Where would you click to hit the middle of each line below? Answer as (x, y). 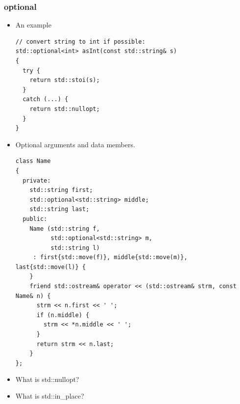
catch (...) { (46, 99)
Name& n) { (33, 296)
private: (37, 180)
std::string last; (60, 209)
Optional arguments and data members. (75, 144)
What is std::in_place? (50, 396)
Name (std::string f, (65, 229)
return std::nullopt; (65, 109)
